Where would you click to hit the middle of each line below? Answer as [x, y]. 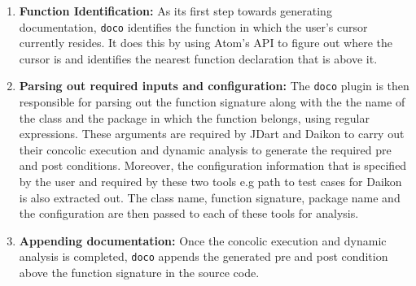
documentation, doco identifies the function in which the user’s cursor [193, 26]
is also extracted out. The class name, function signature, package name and [210, 197]
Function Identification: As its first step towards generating [175, 11]
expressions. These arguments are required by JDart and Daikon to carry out [212, 134]
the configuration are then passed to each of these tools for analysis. [189, 213]
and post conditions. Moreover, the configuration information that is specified [213, 165]
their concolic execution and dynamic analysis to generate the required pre [205, 149]
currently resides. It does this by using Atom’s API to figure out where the [206, 43]
